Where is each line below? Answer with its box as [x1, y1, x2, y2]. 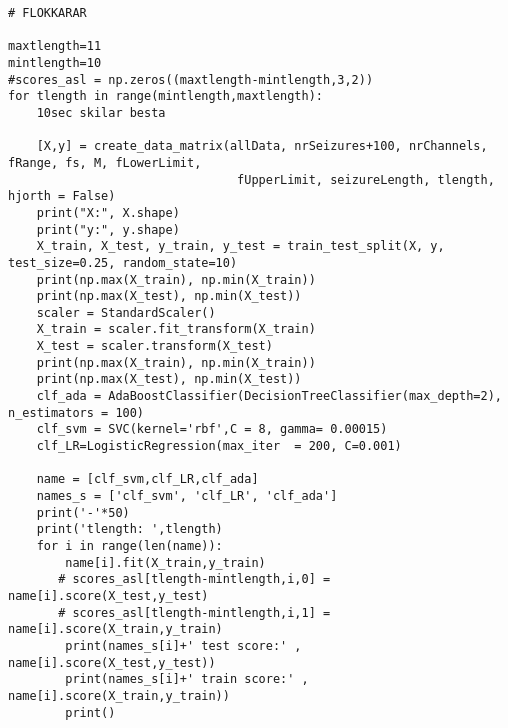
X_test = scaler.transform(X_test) [36, 339, 273, 354]
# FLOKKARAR [8, 6, 87, 20]
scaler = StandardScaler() [36, 305, 216, 320]
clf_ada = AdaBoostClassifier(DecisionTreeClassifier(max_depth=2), [36, 389, 502, 404]
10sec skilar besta [36, 105, 166, 120]
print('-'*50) [36, 505, 130, 520]
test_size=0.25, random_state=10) [8, 255, 238, 270]
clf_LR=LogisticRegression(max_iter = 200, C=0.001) [36, 439, 402, 454]
